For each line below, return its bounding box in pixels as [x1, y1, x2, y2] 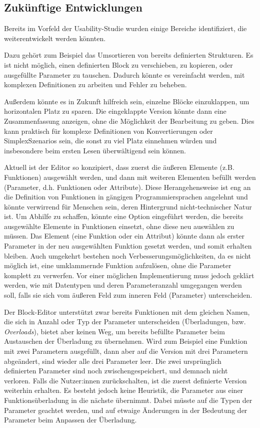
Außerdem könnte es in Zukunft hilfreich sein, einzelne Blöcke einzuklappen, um [4, 96, 249, 106]
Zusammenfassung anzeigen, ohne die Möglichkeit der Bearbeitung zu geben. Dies [4, 115, 254, 126]
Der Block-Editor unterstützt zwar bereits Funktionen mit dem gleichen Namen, [4, 306, 250, 317]
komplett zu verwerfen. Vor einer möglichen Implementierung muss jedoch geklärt [4, 270, 254, 280]
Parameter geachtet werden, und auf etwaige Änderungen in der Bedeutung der [4, 404, 247, 415]
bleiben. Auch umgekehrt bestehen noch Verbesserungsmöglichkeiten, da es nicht [4, 250, 251, 261]
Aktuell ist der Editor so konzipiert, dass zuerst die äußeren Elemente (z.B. [4, 162, 234, 172]
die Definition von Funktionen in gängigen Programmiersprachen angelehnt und [4, 191, 248, 202]
